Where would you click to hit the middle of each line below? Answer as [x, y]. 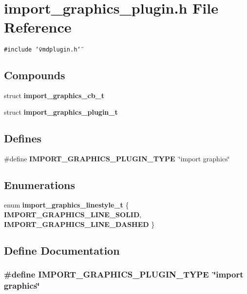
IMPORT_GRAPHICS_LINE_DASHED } [79, 224]
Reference [38, 27]
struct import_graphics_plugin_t [61, 112]
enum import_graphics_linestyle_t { [66, 205]
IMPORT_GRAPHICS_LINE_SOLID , [73, 214]
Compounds [35, 75]
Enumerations [40, 184]
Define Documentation [62, 250]
